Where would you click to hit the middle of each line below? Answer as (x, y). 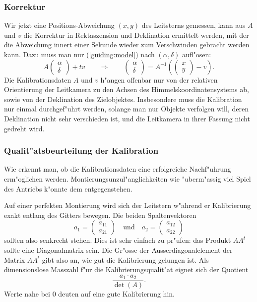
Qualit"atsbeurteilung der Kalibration (81, 151)
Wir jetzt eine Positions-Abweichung (59, 25)
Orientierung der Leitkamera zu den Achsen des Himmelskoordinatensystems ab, (127, 89)
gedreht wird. (24, 128)
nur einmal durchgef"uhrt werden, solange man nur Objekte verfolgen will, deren (126, 109)
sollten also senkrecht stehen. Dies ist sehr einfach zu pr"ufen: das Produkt (118, 240)
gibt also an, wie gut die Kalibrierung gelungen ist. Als (125, 259)
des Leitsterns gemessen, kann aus (193, 25)
